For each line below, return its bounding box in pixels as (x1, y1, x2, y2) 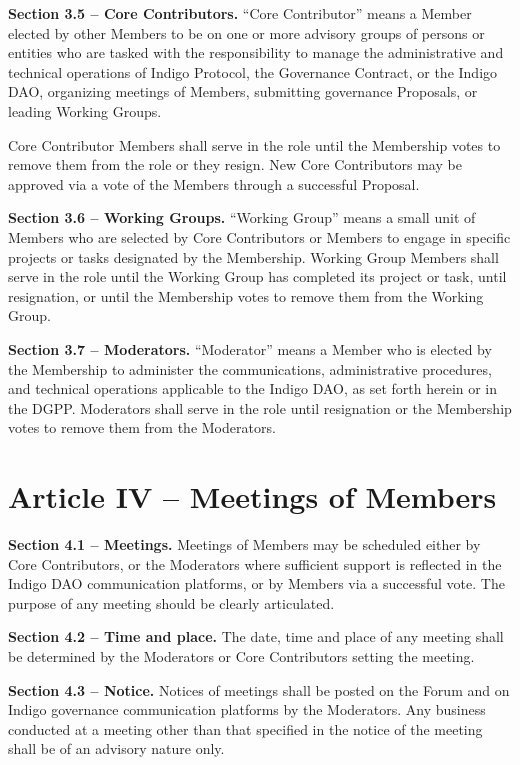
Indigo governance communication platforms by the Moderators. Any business (8, 699, 486, 720)
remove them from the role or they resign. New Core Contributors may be (8, 154, 462, 175)
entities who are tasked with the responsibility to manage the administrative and (8, 42, 504, 63)
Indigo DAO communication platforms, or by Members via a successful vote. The (8, 573, 505, 594)
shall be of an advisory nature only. (8, 738, 225, 759)
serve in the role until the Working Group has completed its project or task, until (8, 266, 507, 287)
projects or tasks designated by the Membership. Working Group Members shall (8, 246, 499, 267)
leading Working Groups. (8, 100, 162, 121)
